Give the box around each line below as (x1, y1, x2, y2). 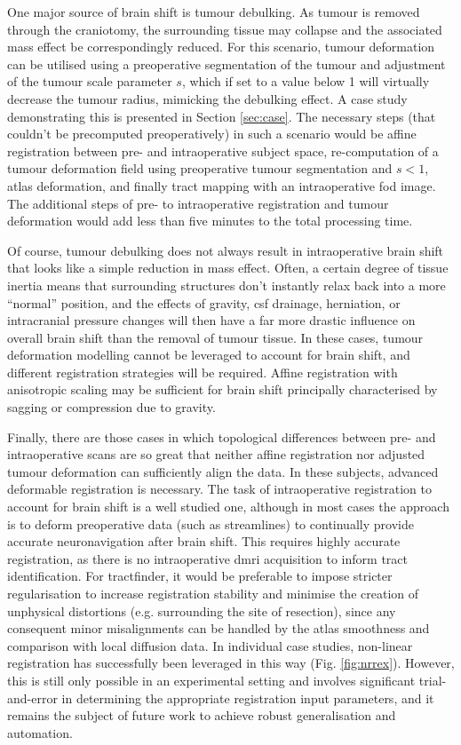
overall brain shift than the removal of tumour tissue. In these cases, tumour (7, 328, 424, 346)
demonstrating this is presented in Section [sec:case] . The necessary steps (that (7, 107, 436, 125)
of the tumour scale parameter (7, 72, 172, 91)
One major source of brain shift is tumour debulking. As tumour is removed (7, 3, 420, 20)
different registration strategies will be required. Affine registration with (7, 362, 398, 381)
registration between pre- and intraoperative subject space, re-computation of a (7, 141, 439, 160)
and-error (7, 688, 58, 707)
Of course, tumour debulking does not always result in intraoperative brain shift (7, 241, 444, 259)
